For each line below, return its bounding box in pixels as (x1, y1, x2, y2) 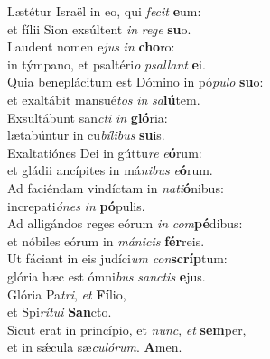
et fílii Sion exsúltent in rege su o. (7, 19, 191, 38)
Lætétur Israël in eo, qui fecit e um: (7, 2, 201, 20)
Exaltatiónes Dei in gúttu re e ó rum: (7, 143, 202, 161)
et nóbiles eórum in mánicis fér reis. (7, 231, 205, 250)
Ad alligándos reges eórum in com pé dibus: (7, 214, 243, 233)
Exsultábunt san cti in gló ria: (7, 107, 168, 126)
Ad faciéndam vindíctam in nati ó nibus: (7, 178, 224, 197)
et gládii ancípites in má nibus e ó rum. (7, 161, 213, 179)
